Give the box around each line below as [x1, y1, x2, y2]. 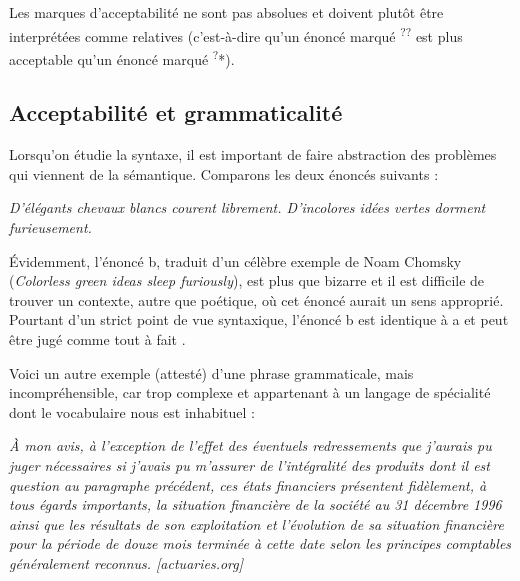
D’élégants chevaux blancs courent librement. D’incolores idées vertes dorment [9, 197, 486, 218]
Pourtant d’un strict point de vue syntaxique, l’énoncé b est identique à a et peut [9, 309, 509, 330]
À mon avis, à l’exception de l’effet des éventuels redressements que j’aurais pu [9, 435, 492, 456]
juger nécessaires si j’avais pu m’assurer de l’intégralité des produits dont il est [9, 455, 490, 476]
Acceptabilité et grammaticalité [9, 97, 343, 128]
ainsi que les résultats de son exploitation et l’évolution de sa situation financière [9, 513, 504, 534]
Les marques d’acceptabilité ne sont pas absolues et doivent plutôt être [9, 2, 444, 22]
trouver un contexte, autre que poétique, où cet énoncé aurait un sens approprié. [9, 289, 504, 310]
